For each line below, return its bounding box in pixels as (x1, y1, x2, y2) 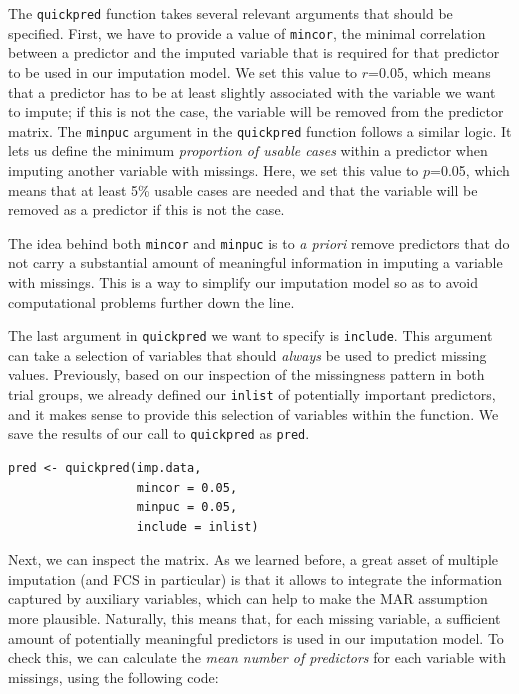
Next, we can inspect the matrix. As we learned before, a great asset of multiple (8, 549, 499, 570)
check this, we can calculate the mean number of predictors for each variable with (8, 647, 506, 668)
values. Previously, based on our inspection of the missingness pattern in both (8, 364, 485, 385)
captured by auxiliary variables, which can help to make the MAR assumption (8, 588, 488, 609)
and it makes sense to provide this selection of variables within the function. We (8, 403, 499, 424)
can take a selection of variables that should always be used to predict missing (8, 344, 487, 365)
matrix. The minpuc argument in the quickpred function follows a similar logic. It (8, 120, 512, 141)
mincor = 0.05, (136, 480, 238, 495)
